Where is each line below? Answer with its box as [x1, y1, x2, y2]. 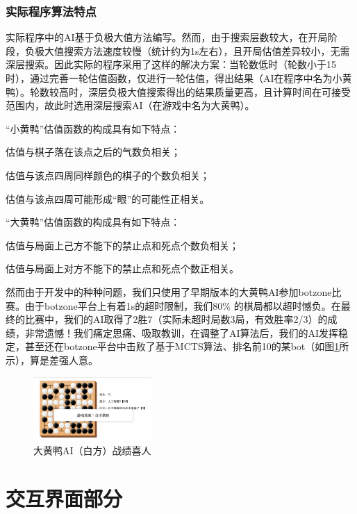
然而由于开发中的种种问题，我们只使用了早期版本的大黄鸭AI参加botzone [6, 284, 332, 299]
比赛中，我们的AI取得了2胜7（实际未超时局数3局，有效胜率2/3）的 [24, 312, 328, 326]
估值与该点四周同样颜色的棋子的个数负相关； [6, 167, 210, 182]
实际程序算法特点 [6, 2, 97, 19]
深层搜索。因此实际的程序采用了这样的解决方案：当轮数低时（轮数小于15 [6, 57, 336, 72]
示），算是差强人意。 [6, 352, 98, 367]
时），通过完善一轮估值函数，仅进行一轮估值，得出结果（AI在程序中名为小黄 [6, 71, 352, 85]
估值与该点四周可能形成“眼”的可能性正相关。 [6, 191, 210, 206]
